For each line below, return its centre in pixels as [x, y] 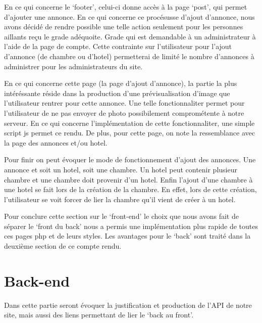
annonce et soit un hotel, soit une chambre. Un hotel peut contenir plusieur [121, 169]
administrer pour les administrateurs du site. [73, 66]
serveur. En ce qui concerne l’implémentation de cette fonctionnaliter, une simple [129, 123]
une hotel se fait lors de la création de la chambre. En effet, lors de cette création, [130, 189]
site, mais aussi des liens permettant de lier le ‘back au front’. [99, 315]
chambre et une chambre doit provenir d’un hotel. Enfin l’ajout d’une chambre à [128, 179]
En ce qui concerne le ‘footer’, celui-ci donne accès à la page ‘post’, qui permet [126, 7]
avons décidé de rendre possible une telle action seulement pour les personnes [124, 27]
